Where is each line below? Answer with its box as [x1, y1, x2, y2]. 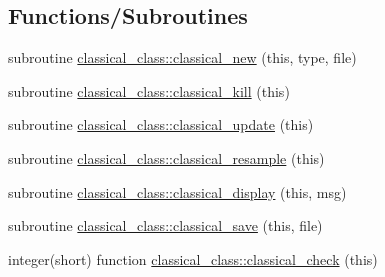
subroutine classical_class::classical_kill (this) [8, 80, 290, 101]
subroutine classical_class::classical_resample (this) [8, 147, 325, 168]
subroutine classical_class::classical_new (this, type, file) [8, 47, 357, 68]
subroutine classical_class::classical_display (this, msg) [8, 181, 347, 202]
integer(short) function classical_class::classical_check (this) [8, 248, 378, 269]
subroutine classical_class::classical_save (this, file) [8, 215, 323, 236]
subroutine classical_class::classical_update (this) [8, 114, 314, 135]
